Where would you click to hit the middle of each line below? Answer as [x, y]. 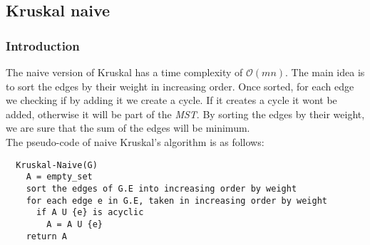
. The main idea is [325, 72]
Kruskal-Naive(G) [57, 165]
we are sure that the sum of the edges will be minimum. [128, 128]
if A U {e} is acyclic [90, 213]
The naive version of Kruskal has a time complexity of [124, 72]
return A [46, 236]
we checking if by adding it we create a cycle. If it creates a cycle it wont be [171, 100]
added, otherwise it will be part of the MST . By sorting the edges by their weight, [185, 114]
